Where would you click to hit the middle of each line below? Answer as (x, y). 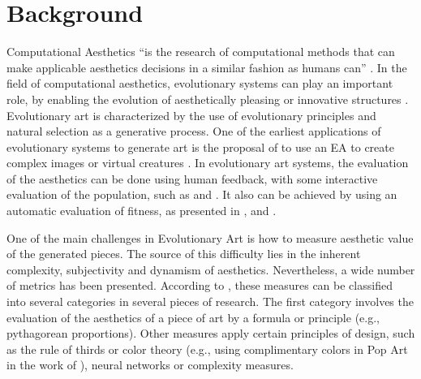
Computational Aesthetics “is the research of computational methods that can (201, 52)
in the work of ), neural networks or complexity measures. (150, 365)
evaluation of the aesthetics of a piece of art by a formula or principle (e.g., (193, 317)
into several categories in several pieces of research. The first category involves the (210, 301)
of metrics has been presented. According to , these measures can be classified (200, 285)
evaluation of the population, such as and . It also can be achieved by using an (202, 194)
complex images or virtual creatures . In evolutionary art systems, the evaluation (208, 163)
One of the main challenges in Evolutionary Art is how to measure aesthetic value (210, 237)
